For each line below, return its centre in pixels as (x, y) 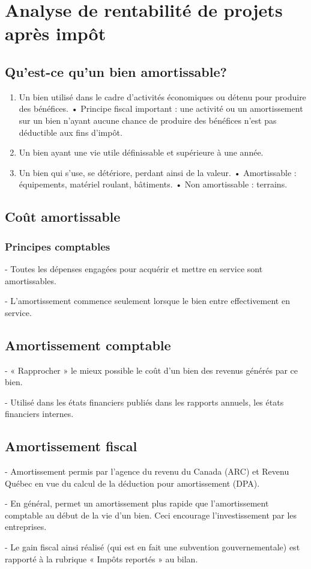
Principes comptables (58, 246)
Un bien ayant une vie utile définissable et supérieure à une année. (141, 152)
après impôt (56, 33)
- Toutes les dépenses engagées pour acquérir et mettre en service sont (134, 268)
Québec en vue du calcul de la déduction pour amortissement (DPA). (132, 483)
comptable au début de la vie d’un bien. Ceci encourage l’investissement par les (151, 515)
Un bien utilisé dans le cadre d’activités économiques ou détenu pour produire (162, 96)
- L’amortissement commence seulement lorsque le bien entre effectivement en (147, 301)
